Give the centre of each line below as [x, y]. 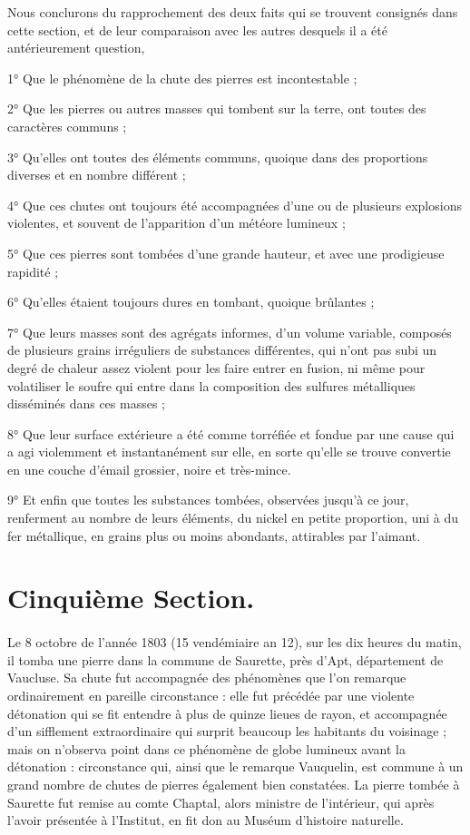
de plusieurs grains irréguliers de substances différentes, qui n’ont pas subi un [222, 350]
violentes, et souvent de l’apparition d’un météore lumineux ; [176, 223]
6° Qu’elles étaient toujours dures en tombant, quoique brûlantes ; [191, 302]
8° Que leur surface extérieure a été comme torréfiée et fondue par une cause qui [231, 433]
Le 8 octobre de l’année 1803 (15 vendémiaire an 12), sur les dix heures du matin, [235, 642]
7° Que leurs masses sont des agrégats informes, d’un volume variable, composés [230, 332]
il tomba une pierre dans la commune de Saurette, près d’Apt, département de [225, 659]
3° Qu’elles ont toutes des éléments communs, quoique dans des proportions [218, 157]
